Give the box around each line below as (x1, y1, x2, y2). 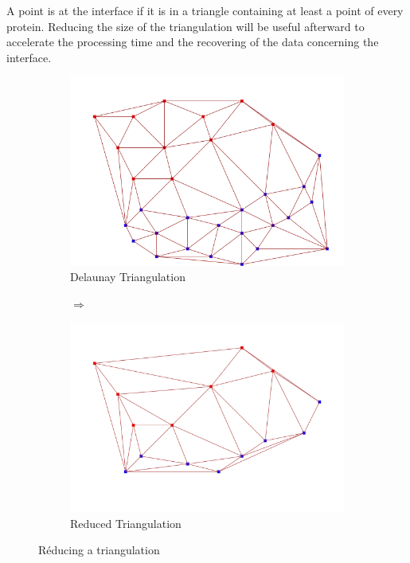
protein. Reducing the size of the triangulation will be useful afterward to (6, 18, 365, 34)
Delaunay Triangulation (70, 268, 185, 285)
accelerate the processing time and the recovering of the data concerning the (6, 33, 379, 50)
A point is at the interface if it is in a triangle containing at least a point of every (6, 2, 404, 18)
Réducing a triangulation (38, 541, 160, 558)
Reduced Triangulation (70, 514, 182, 531)
